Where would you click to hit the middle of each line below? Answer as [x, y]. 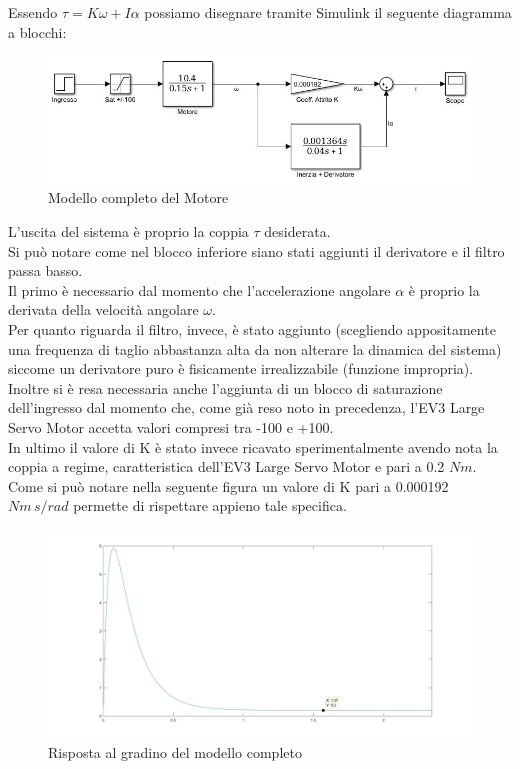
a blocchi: [37, 31]
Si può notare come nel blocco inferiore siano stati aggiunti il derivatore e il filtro [256, 250]
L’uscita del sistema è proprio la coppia [128, 231]
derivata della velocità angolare [103, 309]
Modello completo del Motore [138, 197]
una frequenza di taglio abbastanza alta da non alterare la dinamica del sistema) [255, 348]
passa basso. [45, 270]
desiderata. [297, 231]
